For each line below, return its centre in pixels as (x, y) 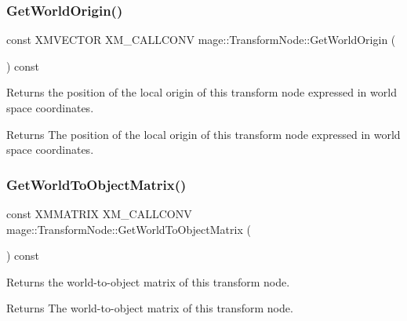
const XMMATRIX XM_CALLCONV (99, 213)
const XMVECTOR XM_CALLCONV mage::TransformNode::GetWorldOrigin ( (201, 40)
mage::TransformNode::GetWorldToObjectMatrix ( (129, 229)
